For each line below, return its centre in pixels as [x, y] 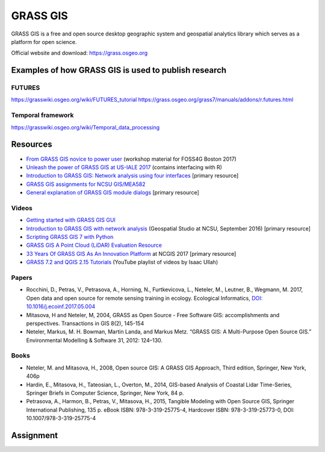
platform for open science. [44, 42]
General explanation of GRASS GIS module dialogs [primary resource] [113, 193]
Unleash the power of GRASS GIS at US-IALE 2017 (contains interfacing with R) [124, 167]
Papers [22, 277]
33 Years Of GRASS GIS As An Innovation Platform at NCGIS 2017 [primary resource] [131, 253]
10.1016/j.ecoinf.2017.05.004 [61, 306]
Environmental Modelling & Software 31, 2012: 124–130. [94, 340]
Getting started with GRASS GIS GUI [71, 220]
